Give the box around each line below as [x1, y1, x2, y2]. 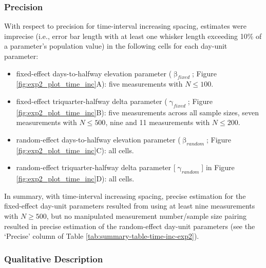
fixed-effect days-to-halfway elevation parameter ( [16, 68, 172, 78]
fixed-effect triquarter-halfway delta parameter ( [16, 95, 167, 106]
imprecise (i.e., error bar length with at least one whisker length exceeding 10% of [4, 30, 262, 41]
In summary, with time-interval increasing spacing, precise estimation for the [4, 190, 246, 201]
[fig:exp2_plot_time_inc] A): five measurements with [16, 78, 183, 89]
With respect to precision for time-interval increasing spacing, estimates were [4, 20, 246, 31]
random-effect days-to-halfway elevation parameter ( [16, 134, 181, 145]
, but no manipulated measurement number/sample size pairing [46, 210, 247, 221]
